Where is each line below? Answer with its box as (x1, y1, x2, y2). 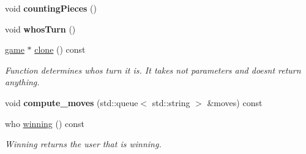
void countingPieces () (5, 2, 97, 14)
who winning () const (5, 117, 84, 129)
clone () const (34, 43, 86, 56)
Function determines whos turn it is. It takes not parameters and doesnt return (5, 63, 301, 76)
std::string (152, 96, 190, 109)
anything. (5, 75, 40, 88)
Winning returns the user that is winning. (5, 137, 162, 150)
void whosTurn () (5, 22, 76, 35)
